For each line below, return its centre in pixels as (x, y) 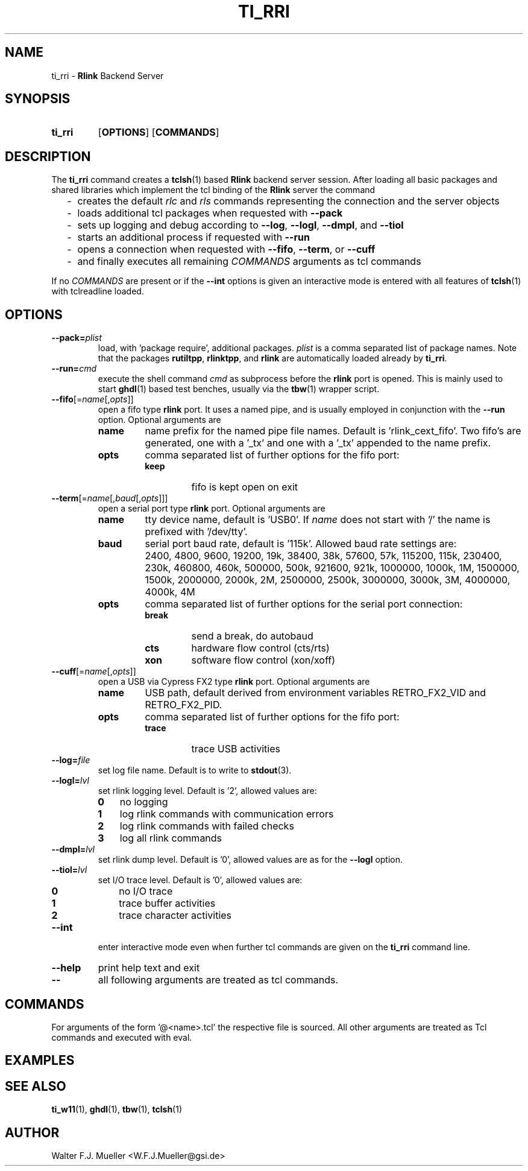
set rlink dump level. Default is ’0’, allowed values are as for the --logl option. (250, 860)
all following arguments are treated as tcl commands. (218, 980)
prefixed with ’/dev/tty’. (196, 532)
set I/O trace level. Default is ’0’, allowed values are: (200, 880)
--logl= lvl (70, 781)
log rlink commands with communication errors (227, 814)
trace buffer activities (167, 903)
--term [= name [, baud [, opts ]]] (110, 498)
